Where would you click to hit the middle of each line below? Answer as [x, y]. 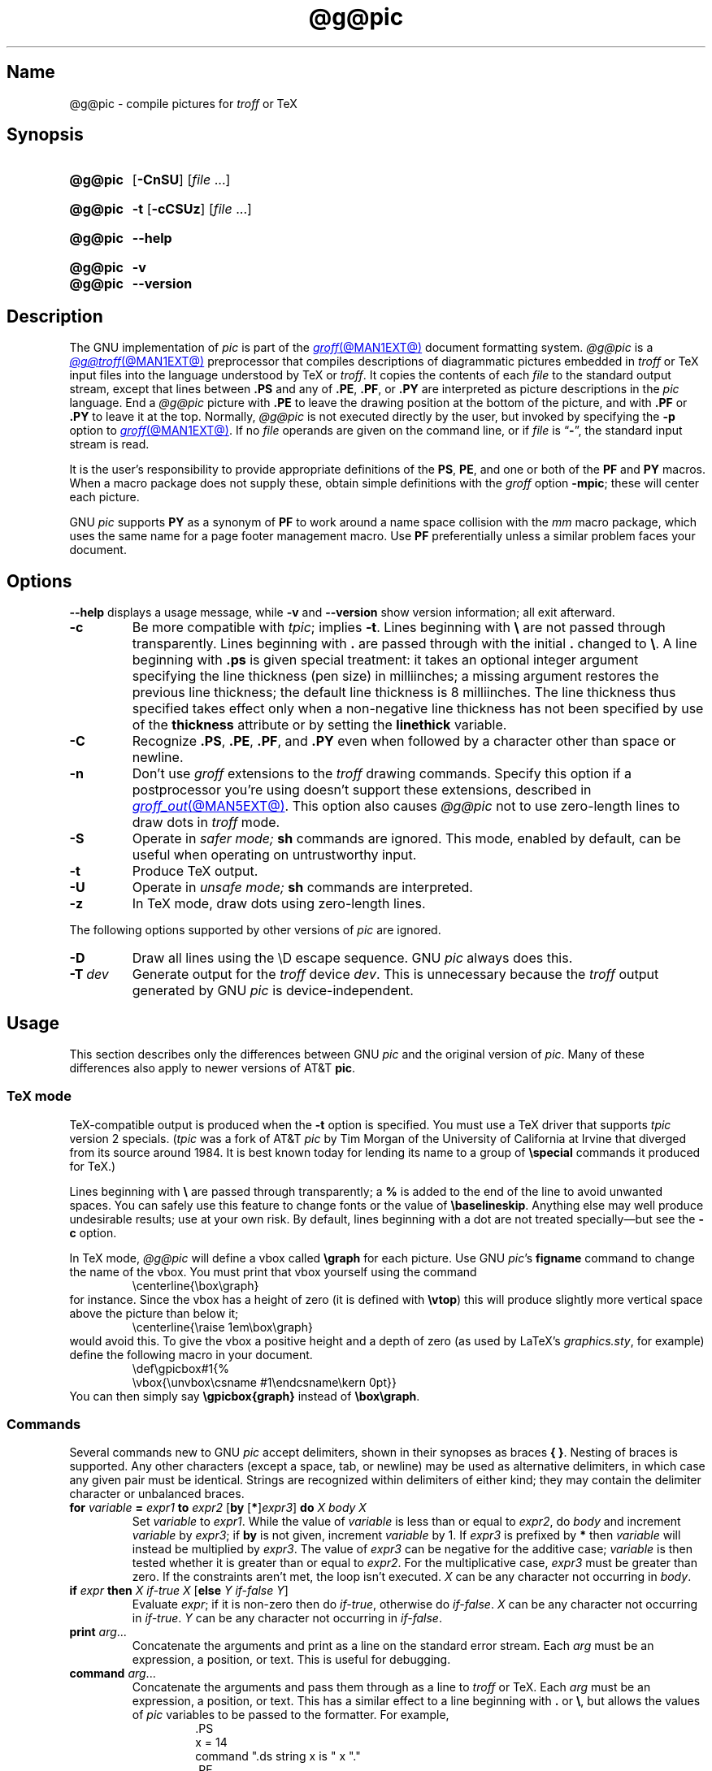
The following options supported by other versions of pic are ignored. [255, 930]
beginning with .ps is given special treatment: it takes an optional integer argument [385, 660]
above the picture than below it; [154, 1313]
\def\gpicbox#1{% [180, 1368]
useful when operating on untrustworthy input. [274, 855]
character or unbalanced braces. [157, 1494]
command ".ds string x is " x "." [278, 1756]
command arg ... [113, 1674]
